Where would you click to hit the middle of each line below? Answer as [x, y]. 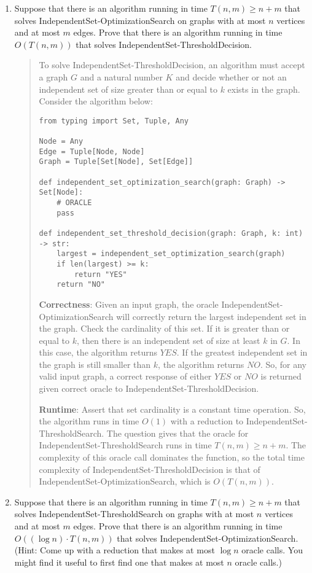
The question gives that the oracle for [177, 433]
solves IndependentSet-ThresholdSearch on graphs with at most [134, 514]
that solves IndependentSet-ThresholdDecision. [164, 44]
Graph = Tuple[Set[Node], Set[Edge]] [116, 162]
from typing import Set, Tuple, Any [114, 121]
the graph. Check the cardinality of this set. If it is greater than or [164, 328]
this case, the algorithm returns [98, 352]
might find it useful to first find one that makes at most [119, 562]
